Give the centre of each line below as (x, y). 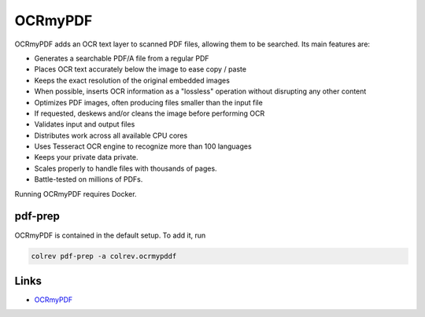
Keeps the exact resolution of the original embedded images (132, 80)
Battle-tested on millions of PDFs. (89, 179)
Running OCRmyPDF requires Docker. (76, 194)
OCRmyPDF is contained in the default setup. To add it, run (110, 235)
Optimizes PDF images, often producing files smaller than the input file (148, 102)
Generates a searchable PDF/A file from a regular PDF (122, 58)
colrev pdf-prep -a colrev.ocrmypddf (104, 256)
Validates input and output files (85, 124)
